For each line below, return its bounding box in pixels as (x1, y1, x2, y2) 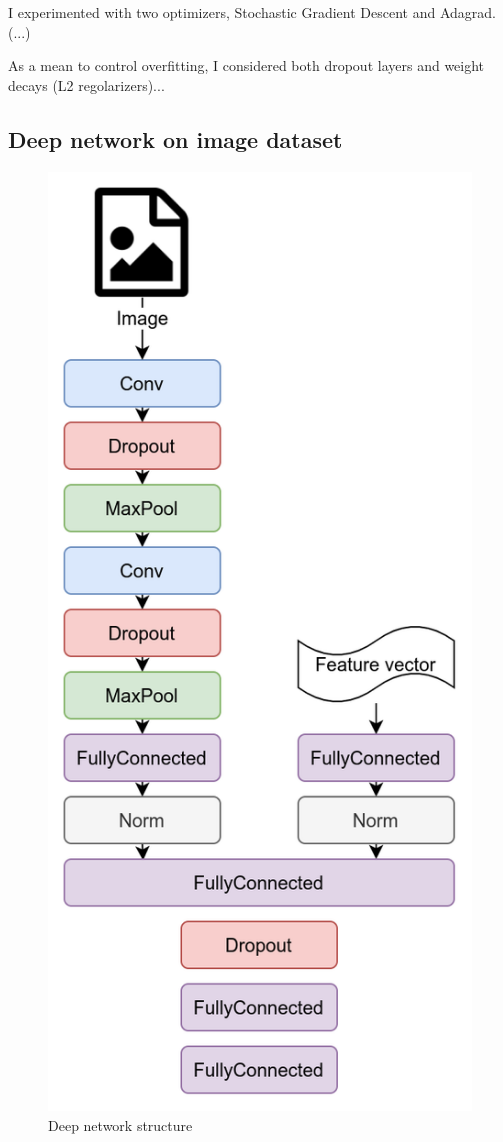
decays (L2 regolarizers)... (8, 74, 165, 95)
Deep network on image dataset (8, 123, 343, 154)
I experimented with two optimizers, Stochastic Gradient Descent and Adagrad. (8, 2, 496, 22)
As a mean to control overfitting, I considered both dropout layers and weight (8, 55, 485, 76)
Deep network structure (48, 1114, 193, 1135)
